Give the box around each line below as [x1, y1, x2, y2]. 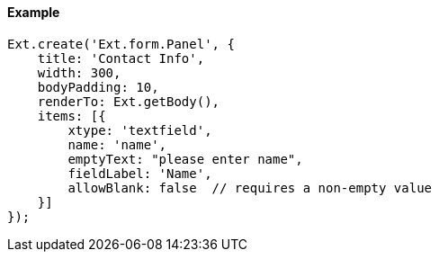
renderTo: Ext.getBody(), [37, 94, 220, 109]
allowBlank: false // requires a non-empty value [67, 180, 433, 195]
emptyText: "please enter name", [67, 151, 303, 166]
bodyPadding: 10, [37, 79, 159, 94]
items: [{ [37, 108, 106, 123]
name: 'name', [67, 137, 167, 152]
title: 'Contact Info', [37, 50, 205, 66]
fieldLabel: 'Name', [67, 165, 212, 181]
